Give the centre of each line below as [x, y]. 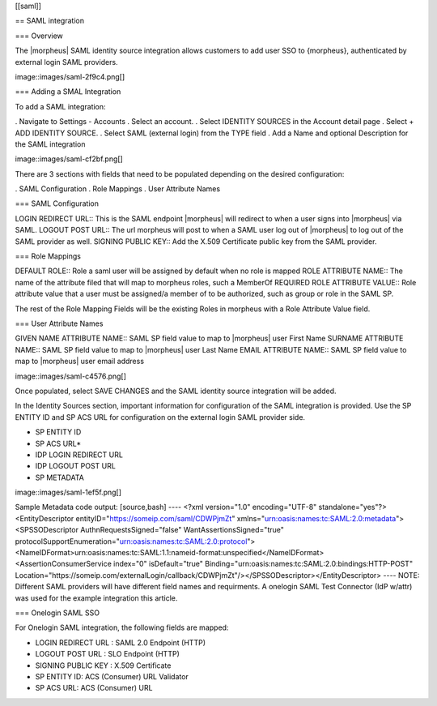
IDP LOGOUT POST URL [76, 466]
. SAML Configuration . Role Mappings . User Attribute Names [118, 189]
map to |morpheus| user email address [80, 362]
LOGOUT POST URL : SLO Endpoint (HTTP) [107, 654]
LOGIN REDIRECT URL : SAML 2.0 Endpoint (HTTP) [121, 642]
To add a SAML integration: [60, 106]
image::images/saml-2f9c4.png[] [70, 76]
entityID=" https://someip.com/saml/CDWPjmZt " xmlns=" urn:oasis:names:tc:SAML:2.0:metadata [236, 518]
